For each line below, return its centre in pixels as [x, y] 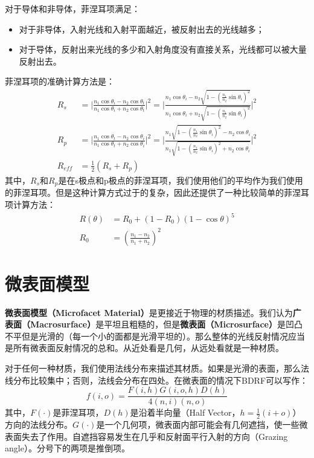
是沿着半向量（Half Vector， [185, 412]
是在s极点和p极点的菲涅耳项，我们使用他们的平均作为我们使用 [181, 180]
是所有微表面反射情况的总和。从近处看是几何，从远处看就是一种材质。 [144, 348]
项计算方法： [30, 204]
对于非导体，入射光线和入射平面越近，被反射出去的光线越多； [142, 29]
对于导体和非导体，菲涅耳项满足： [72, 8]
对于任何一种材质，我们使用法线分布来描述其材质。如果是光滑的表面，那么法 [157, 368]
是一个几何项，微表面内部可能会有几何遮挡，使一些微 [202, 424]
